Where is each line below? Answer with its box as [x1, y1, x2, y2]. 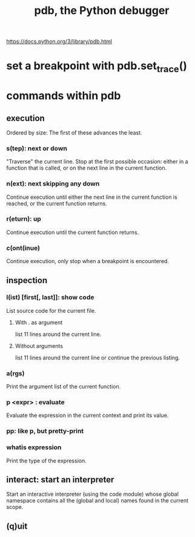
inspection [6, 275, 47, 285]
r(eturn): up [6, 215, 41, 223]
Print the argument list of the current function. [6, 383, 121, 390]
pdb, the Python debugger [34, 4, 170, 18]
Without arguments [15, 342, 64, 349]
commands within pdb [6, 89, 121, 103]
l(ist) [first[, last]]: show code [6, 293, 94, 302]
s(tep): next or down [6, 144, 68, 152]
